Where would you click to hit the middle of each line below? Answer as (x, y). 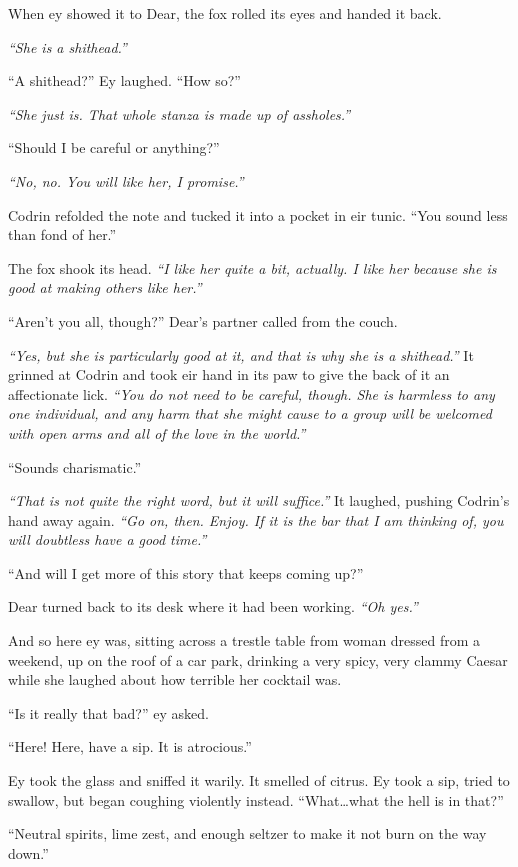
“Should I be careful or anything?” (114, 147)
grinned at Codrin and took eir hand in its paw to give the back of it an (229, 374)
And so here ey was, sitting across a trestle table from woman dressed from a (244, 640)
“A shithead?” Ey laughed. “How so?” (124, 80)
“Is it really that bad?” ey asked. (108, 712)
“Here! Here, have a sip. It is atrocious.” (130, 746)
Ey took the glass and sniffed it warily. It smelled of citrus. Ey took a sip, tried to (259, 780)
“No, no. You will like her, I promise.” (126, 180)
